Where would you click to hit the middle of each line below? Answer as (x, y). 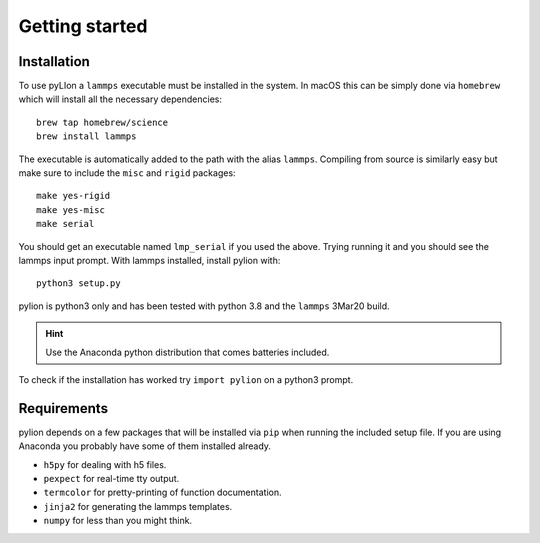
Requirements (63, 408)
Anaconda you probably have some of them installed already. (145, 446)
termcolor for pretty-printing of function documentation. (162, 492)
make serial (65, 224)
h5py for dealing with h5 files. (105, 464)
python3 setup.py (78, 283)
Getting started (83, 26)
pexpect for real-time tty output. (111, 478)
